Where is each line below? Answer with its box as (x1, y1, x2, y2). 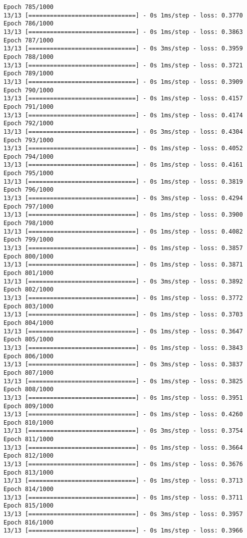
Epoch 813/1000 (3, 469, 54, 476)
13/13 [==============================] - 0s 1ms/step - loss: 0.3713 (3, 477, 243, 485)
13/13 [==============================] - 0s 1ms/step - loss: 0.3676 (3, 461, 243, 468)
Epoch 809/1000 (3, 402, 54, 410)
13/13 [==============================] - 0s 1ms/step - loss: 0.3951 (3, 394, 243, 401)
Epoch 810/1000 (3, 419, 54, 426)
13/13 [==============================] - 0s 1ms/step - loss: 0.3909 (3, 78, 243, 85)
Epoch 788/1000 (3, 53, 54, 60)
